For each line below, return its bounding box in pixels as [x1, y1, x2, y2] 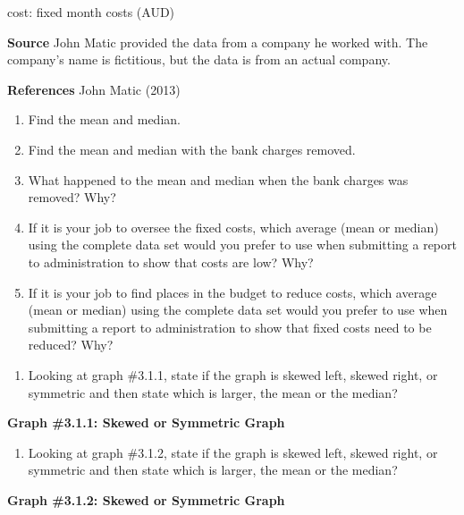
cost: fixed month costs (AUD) [7, 3, 175, 21]
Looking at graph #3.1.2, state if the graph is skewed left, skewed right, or [28, 443, 438, 461]
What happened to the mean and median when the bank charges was [28, 170, 409, 189]
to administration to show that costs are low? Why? [28, 252, 314, 271]
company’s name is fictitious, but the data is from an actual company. [7, 50, 391, 69]
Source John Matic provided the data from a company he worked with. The [7, 32, 428, 51]
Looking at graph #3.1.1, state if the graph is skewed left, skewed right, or [28, 365, 438, 384]
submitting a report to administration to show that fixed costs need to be [28, 317, 432, 336]
